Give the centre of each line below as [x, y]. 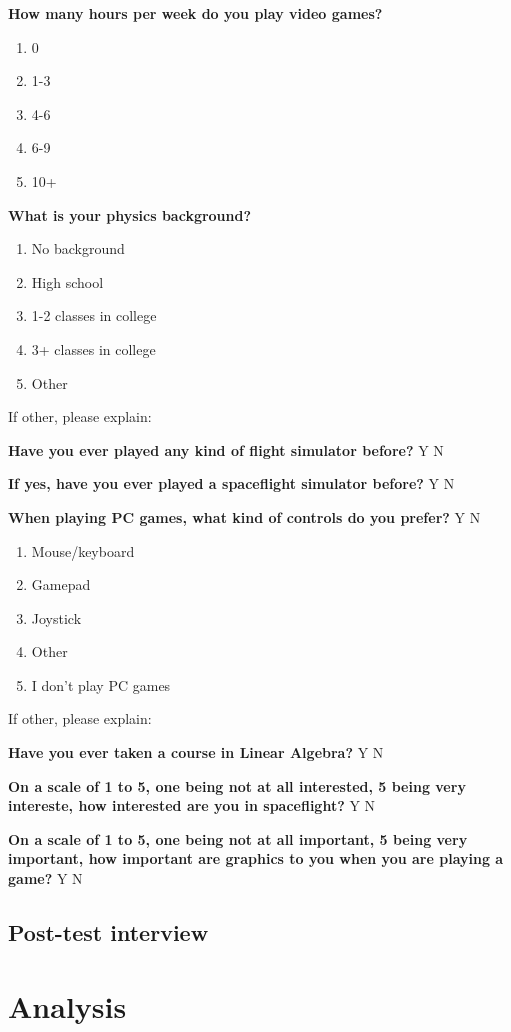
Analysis [67, 1005]
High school [67, 281]
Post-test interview [108, 932]
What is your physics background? [130, 214]
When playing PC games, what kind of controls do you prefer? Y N [244, 516]
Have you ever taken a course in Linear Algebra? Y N [196, 752]
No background [78, 248]
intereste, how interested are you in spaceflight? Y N [192, 805]
